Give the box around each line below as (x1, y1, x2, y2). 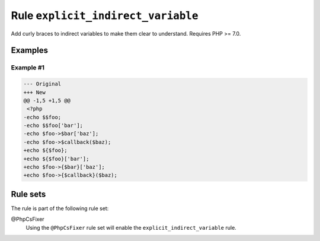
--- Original (23, 81, 62, 87)
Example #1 (11, 64, 44, 72)
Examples (11, 45, 49, 56)
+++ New (23, 89, 46, 96)
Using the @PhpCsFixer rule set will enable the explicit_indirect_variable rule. (25, 224, 236, 231)
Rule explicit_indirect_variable (11, 9, 199, 22)
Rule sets (11, 189, 46, 199)
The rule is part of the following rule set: (11, 205, 109, 212)
